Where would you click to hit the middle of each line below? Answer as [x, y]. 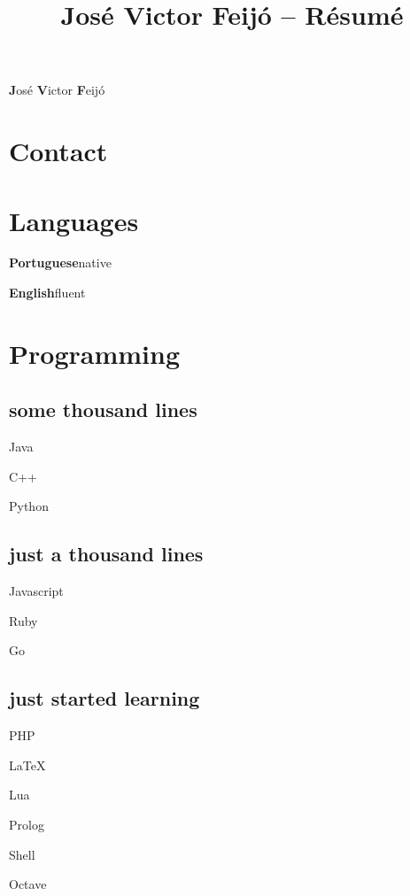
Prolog [27, 824]
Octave [28, 884]
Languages [74, 220]
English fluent [47, 293]
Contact [58, 151]
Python [29, 506]
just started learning [104, 698]
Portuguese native [60, 263]
